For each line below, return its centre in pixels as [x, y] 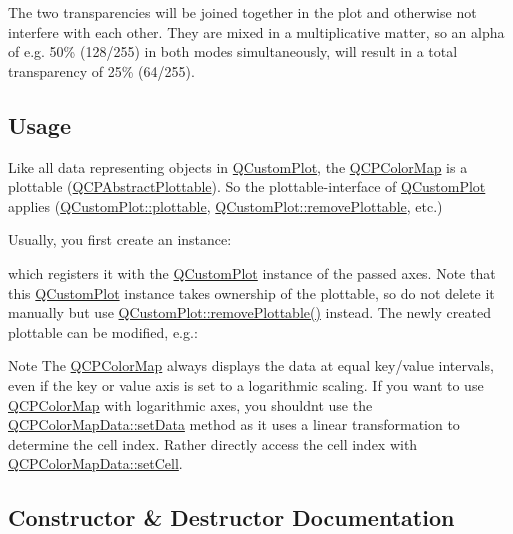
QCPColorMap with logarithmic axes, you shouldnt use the [190, 404]
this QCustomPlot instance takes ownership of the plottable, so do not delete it [251, 292]
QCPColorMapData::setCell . [95, 463]
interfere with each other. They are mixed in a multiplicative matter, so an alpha [256, 31]
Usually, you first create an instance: [120, 239]
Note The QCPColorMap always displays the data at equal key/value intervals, [251, 365]
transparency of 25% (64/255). [101, 70]
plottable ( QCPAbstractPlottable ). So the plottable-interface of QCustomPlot [247, 186]
